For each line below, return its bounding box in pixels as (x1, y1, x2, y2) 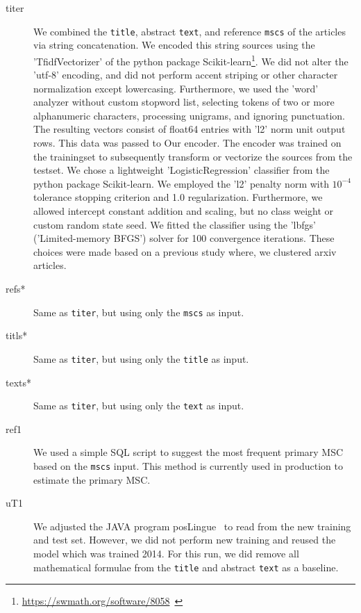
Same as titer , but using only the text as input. (33, 398, 244, 413)
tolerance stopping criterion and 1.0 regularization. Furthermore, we (33, 190, 323, 204)
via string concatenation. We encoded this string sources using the (33, 38, 315, 52)
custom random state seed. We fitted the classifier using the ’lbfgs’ (33, 217, 316, 231)
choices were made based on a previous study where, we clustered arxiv (33, 244, 337, 259)
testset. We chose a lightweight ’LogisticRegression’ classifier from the (33, 163, 330, 177)
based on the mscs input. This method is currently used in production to (33, 458, 344, 473)
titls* (6, 328, 28, 343)
